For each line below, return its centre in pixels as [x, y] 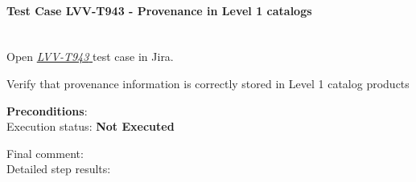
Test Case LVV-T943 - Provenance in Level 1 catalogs [159, 10]
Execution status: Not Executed [91, 126]
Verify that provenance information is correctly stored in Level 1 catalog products [208, 83]
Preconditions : [47, 110]
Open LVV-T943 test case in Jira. [90, 57]
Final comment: [45, 153]
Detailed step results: [59, 169]
